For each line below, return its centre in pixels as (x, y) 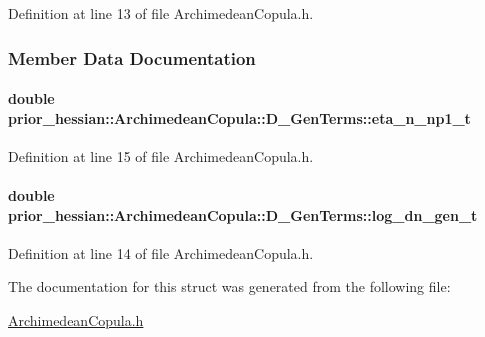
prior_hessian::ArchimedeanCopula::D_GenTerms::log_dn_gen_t (243, 214)
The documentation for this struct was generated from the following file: (229, 286)
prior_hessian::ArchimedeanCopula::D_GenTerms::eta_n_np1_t (239, 117)
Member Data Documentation (132, 57)
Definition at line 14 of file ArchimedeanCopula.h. (161, 252)
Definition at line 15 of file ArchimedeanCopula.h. (161, 155)
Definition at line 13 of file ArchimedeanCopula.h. (161, 13)
